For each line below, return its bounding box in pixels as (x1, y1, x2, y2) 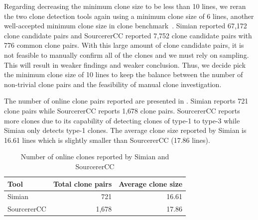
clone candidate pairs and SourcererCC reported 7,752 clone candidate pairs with (4, 30, 252, 40)
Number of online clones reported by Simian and (20, 151, 169, 162)
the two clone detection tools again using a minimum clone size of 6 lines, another (4, 10, 254, 21)
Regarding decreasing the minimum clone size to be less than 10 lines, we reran (4, 1, 246, 11)
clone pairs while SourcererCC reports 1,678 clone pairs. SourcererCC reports (4, 105, 240, 115)
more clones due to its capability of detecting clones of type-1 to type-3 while (4, 115, 240, 125)
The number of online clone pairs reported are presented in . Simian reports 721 (4, 96, 249, 106)
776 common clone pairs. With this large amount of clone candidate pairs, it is (4, 40, 244, 50)
